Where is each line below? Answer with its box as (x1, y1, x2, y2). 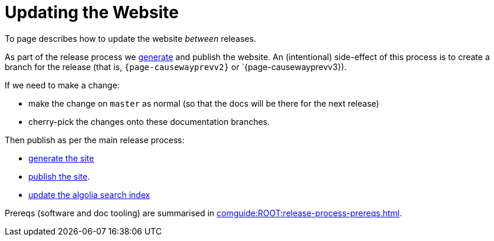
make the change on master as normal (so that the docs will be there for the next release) (28, 98, 380, 108)
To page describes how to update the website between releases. (5, 33, 256, 44)
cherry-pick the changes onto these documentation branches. (28, 116, 270, 127)
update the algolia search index (28, 189, 151, 200)
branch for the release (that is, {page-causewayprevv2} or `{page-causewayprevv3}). (5, 61, 347, 72)
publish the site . (28, 171, 90, 181)
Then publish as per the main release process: (5, 134, 185, 145)
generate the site (28, 153, 94, 163)
